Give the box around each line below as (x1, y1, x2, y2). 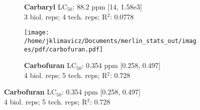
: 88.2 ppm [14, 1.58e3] (72, 1, 142, 11)
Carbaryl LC (24, 1, 67, 11)
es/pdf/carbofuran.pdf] (24, 45, 103, 53)
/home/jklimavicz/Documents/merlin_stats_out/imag (24, 37, 196, 44)
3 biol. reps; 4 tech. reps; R (24, 11, 107, 21)
